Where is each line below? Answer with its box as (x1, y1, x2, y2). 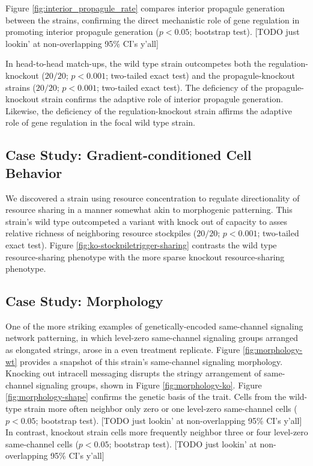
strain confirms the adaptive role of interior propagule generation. (41, 93, 284, 105)
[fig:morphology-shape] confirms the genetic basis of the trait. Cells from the (5, 390, 287, 403)
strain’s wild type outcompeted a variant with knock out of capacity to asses (5, 215, 288, 227)
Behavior (5, 163, 62, 182)
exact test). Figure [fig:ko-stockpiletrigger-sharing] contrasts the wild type (5, 238, 277, 251)
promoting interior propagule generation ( (5, 25, 159, 38)
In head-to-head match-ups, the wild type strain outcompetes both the (5, 57, 266, 70)
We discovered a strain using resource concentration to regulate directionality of (5, 191, 300, 204)
